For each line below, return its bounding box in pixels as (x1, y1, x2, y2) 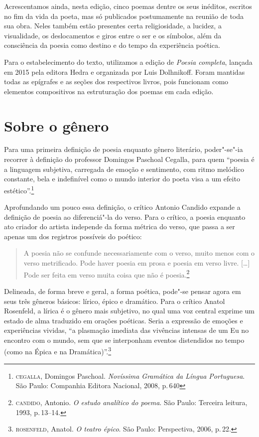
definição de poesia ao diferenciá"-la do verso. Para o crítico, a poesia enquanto (4, 211, 246, 222)
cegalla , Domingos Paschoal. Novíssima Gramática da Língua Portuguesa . (15, 370, 245, 381)
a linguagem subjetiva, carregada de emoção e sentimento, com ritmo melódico (4, 163, 245, 174)
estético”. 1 (4, 183, 34, 195)
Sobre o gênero (4, 115, 109, 136)
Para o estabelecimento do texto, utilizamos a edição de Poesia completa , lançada (4, 56, 253, 67)
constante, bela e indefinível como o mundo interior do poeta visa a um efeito (4, 173, 240, 184)
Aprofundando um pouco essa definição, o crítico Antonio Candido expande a (4, 202, 241, 212)
